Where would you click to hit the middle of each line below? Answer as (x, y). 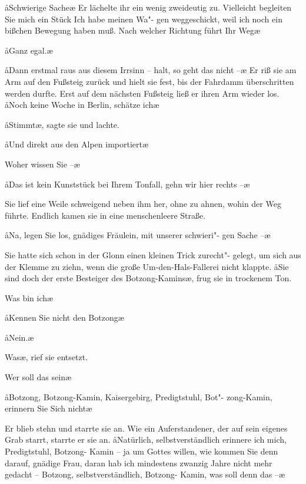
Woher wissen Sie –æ (42, 164)
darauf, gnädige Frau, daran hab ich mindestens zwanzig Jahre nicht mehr (139, 462)
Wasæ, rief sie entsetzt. (46, 357)
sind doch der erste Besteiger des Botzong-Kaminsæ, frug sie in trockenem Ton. (148, 278)
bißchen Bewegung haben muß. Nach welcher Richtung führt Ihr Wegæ (133, 30)
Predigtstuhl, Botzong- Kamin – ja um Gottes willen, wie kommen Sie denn (142, 451)
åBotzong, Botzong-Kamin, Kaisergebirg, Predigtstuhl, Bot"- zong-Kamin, (139, 396)
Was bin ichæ (29, 297)
